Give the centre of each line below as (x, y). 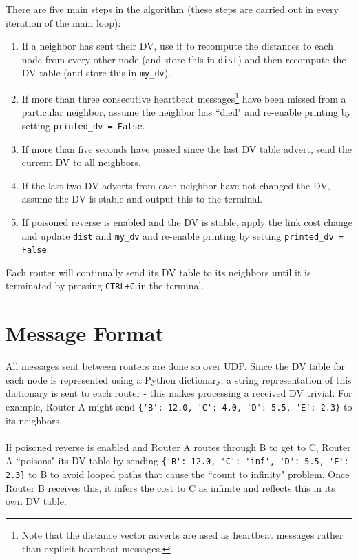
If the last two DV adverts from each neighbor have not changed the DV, (176, 185)
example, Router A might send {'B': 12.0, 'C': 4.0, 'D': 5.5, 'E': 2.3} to (179, 407)
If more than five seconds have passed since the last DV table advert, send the (187, 148)
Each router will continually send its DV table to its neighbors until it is (158, 272)
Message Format (85, 333)
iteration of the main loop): (63, 22)
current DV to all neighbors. (81, 162)
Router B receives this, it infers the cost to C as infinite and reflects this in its (170, 487)
